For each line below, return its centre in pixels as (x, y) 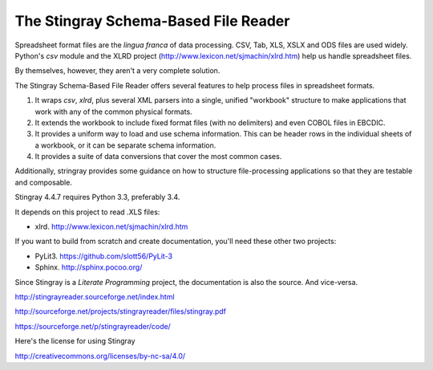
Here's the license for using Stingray (75, 341)
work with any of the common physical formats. (113, 112)
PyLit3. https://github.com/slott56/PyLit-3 (103, 256)
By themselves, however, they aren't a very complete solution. (117, 71)
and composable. (43, 182)
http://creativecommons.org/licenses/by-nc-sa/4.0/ (100, 356)
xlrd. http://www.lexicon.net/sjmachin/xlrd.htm (111, 227)
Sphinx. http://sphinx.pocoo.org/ (89, 267)
